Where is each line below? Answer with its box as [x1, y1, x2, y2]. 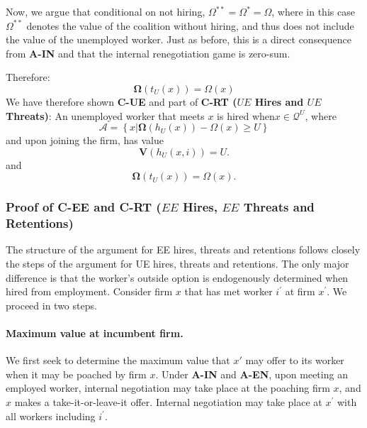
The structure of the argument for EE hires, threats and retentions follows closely [6, 242, 361, 257]
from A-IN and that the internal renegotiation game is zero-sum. [6, 45, 290, 60]
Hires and [254, 94, 304, 109]
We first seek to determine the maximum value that [6, 353, 230, 368]
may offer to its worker [245, 353, 344, 368]
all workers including [6, 408, 96, 423]
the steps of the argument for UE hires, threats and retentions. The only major [6, 256, 349, 271]
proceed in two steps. [6, 297, 97, 312]
